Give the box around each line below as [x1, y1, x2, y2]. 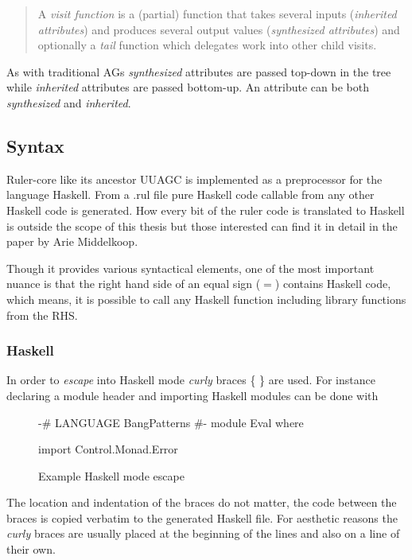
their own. [6, 541, 56, 558]
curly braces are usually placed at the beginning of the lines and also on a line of [6, 525, 400, 542]
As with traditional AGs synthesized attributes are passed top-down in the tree [6, 63, 391, 80]
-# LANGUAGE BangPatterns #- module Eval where [38, 414, 304, 430]
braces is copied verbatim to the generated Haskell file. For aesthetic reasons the [6, 509, 398, 526]
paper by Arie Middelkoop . [6, 233, 138, 250]
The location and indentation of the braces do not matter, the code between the [6, 494, 397, 511]
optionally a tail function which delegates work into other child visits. [37, 37, 377, 53]
